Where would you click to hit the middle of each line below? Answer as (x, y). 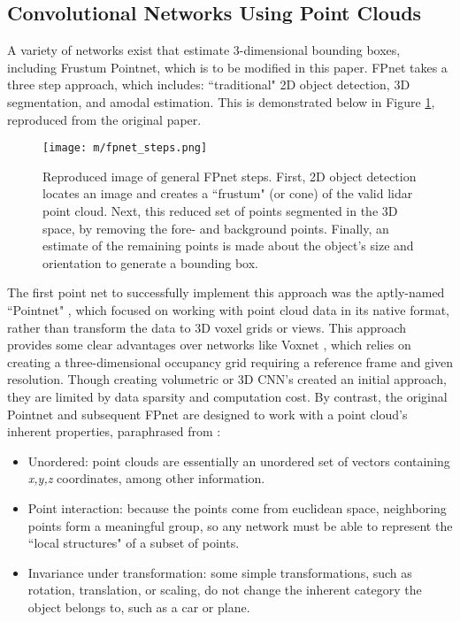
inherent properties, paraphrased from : (114, 431)
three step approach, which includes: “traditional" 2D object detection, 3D (209, 84)
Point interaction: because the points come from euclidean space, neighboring (237, 507)
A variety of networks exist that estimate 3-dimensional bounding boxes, (204, 50)
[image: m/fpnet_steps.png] (125, 148)
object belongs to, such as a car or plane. (139, 607)
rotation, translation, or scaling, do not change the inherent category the (225, 590)
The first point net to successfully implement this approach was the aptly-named (226, 292)
